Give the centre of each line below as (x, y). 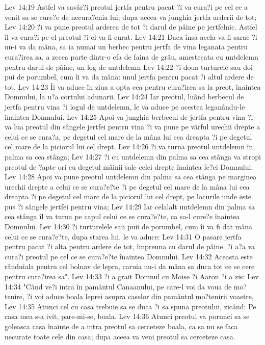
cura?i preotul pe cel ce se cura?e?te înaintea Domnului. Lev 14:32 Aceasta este (129, 256)
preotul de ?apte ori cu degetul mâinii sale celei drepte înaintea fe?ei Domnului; (129, 166)
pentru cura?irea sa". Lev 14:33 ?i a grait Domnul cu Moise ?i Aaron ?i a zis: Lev (132, 276)
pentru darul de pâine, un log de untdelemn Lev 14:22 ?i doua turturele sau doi (129, 67)
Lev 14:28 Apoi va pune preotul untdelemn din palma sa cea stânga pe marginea (131, 177)
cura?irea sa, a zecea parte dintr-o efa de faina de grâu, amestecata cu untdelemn (131, 56)
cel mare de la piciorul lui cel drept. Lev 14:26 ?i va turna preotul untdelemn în (129, 147)
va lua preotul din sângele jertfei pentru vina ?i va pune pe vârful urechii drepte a (132, 127)
